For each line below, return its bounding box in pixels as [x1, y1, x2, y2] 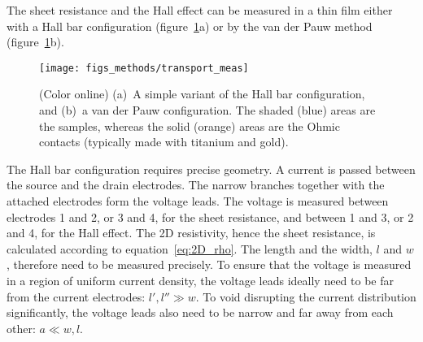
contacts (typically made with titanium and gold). [39, 133, 289, 150]
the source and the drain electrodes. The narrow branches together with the [7, 176, 385, 193]
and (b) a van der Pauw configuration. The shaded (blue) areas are [39, 102, 376, 119]
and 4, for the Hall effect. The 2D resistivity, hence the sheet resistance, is [7, 224, 376, 241]
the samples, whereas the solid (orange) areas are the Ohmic [39, 117, 340, 134]
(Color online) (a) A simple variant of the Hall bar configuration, [39, 85, 365, 102]
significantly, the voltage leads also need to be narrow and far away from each [7, 304, 394, 321]
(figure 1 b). [7, 33, 64, 50]
